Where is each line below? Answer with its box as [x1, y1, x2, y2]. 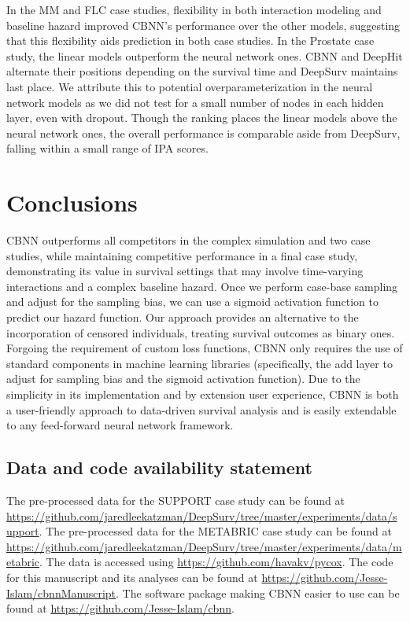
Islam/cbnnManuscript [6, 584, 116, 601]
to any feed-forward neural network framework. [6, 417, 234, 433]
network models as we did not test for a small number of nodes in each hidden [6, 94, 384, 110]
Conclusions [6, 186, 138, 219]
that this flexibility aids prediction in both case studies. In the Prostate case [6, 32, 375, 49]
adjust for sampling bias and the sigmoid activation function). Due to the [6, 370, 360, 387]
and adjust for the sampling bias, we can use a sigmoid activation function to [6, 293, 379, 310]
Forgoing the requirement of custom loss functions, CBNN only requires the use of [6, 340, 403, 356]
